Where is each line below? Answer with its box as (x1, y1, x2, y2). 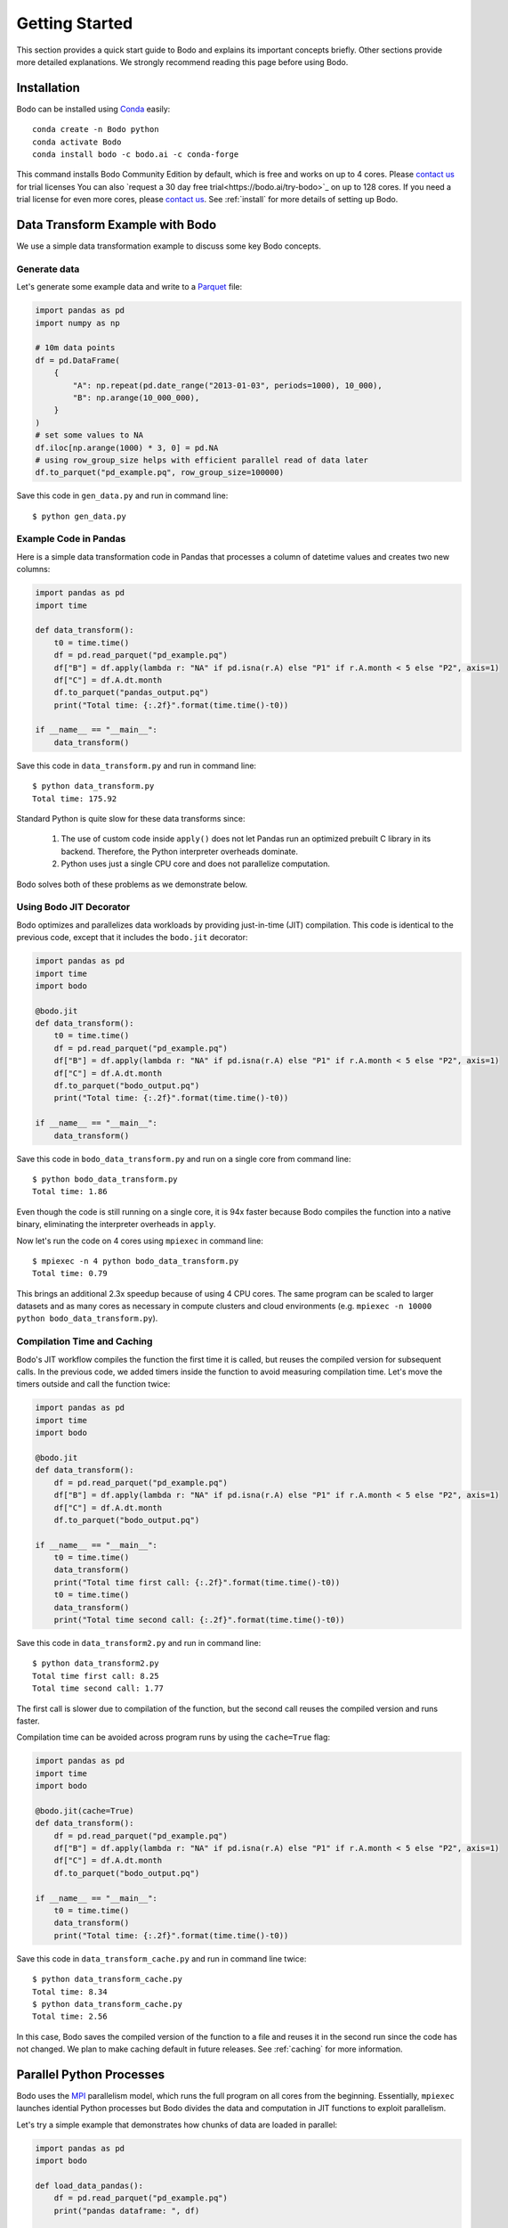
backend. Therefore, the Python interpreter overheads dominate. (60, 846, 298, 856)
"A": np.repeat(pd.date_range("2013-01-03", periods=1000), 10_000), (72, 380, 383, 390)
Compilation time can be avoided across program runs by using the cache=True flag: (16, 1732, 331, 1742)
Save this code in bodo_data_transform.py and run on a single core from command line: (16, 1153, 351, 1164)
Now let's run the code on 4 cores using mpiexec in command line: (16, 1235, 264, 1246)
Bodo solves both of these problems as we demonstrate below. (16, 879, 248, 889)
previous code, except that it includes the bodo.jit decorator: (16, 932, 248, 943)
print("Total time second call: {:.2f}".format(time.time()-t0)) (53, 1615, 345, 1626)
